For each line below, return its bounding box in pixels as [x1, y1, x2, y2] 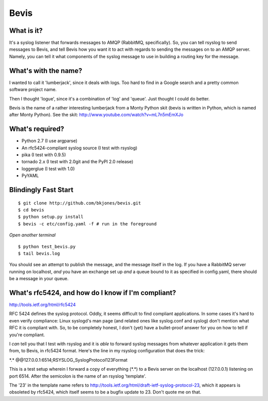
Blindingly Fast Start [9, 186, 74, 194]
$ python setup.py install [18, 214, 84, 220]
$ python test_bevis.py [18, 244, 76, 249]
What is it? [9, 26, 43, 35]
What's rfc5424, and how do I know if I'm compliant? [9, 289, 176, 297]
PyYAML [21, 173, 39, 179]
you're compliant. [9, 331, 45, 338]
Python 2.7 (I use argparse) [21, 138, 78, 144]
